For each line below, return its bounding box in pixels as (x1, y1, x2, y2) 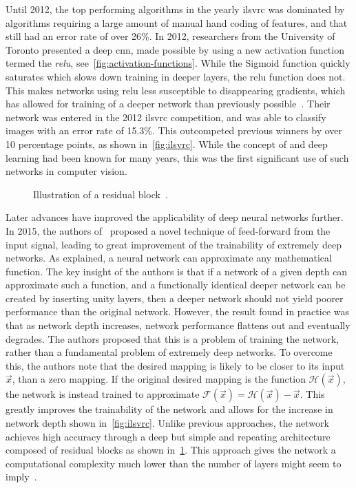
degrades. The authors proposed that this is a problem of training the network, (6, 331, 339, 346)
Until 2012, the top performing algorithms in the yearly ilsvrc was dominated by (6, 2, 345, 16)
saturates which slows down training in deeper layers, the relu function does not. (6, 69, 346, 83)
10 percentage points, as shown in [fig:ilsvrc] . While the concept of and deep (6, 136, 328, 151)
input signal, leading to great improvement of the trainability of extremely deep (6, 237, 342, 251)
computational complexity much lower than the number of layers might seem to (6, 456, 342, 470)
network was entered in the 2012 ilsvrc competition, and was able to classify (6, 109, 326, 124)
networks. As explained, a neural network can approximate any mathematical (6, 251, 332, 265)
